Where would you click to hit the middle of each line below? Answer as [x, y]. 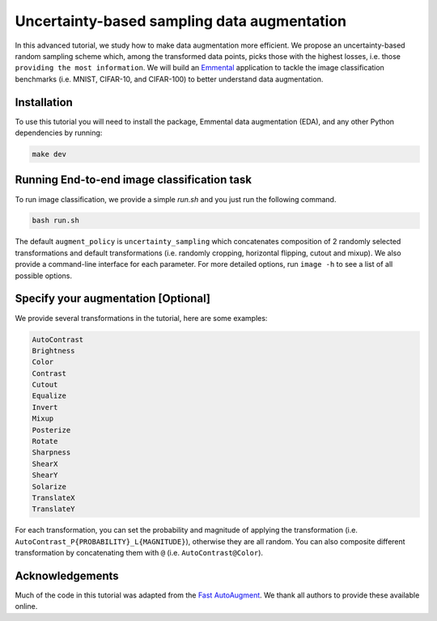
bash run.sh [56, 221]
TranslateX [53, 498]
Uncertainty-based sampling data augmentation [181, 21]
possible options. [44, 276]
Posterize [51, 430]
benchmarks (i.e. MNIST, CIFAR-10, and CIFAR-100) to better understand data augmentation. [169, 79]
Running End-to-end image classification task [134, 180]
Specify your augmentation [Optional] [112, 299]
